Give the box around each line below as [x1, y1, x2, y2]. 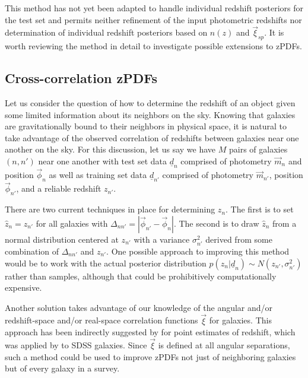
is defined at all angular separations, [158, 338, 290, 351]
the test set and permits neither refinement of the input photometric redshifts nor [5, 13, 302, 26]
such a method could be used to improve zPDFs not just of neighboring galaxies [5, 350, 296, 363]
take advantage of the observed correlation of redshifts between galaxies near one [5, 131, 299, 144]
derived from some [205, 233, 272, 245]
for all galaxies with [36, 217, 108, 229]
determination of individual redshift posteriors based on [5, 26, 208, 39]
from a [272, 217, 297, 229]
